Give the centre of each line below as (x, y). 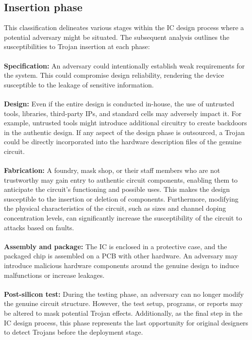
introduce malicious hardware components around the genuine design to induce (122, 265)
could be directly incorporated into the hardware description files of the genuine (123, 142)
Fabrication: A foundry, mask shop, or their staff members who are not (112, 170)
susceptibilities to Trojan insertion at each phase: (77, 46)
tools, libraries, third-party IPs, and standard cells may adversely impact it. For (123, 113)
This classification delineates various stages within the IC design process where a (124, 27)
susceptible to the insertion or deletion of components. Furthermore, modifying (121, 198)
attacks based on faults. (39, 227)
